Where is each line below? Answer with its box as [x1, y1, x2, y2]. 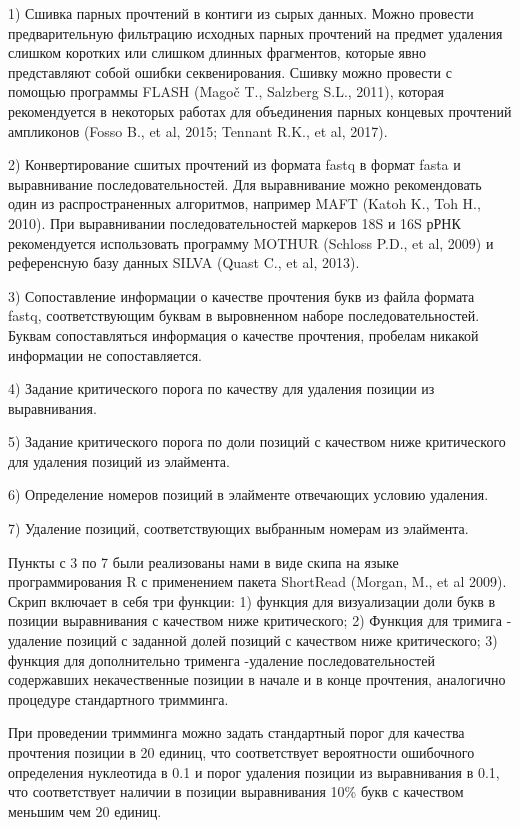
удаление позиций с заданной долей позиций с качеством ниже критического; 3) [8, 630, 498, 651]
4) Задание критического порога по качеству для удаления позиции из [8, 378, 435, 399]
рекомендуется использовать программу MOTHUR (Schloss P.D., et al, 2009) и [8, 232, 494, 253]
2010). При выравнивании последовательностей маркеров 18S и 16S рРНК [8, 212, 461, 233]
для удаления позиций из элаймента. [8, 450, 230, 471]
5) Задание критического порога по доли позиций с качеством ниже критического [8, 431, 506, 452]
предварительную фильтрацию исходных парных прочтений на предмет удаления [8, 22, 503, 43]
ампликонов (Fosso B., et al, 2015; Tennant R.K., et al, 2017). [8, 120, 388, 141]
